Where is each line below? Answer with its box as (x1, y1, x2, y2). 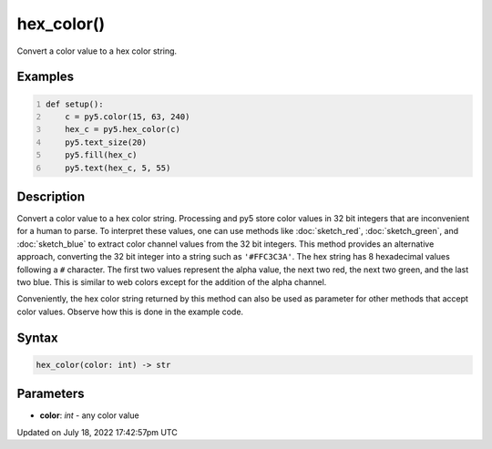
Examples (16, 69, 75, 85)
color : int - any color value (39, 410, 140, 421)
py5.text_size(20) (65, 137, 148, 148)
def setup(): (46, 98, 104, 109)
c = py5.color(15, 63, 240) (65, 111, 190, 122)
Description (16, 189, 86, 204)
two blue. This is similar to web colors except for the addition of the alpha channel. (16, 276, 327, 287)
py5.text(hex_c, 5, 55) (65, 162, 171, 173)
